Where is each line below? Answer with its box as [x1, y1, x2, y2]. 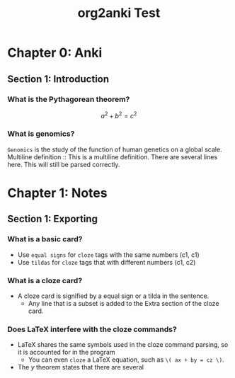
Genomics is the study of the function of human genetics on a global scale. [7, 145, 222, 154]
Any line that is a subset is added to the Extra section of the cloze [28, 299, 219, 307]
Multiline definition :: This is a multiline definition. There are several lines [7, 152, 218, 161]
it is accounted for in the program [17, 348, 115, 357]
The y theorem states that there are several [17, 363, 144, 372]
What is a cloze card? [7, 275, 83, 285]
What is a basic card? [7, 234, 83, 244]
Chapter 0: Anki [7, 45, 103, 61]
